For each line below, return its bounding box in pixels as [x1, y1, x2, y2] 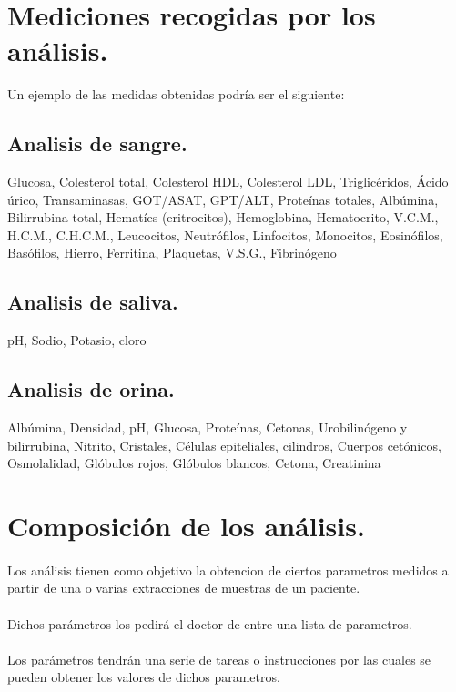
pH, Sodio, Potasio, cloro [7, 331, 147, 350]
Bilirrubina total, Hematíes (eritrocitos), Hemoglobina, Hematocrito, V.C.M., [7, 208, 439, 227]
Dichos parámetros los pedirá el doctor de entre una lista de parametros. [7, 614, 412, 633]
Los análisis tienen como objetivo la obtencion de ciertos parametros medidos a [7, 560, 449, 579]
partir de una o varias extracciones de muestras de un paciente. [7, 578, 360, 597]
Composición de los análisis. [7, 507, 365, 544]
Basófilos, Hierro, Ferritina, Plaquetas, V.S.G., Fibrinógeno [7, 243, 337, 262]
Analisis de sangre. [7, 129, 187, 158]
